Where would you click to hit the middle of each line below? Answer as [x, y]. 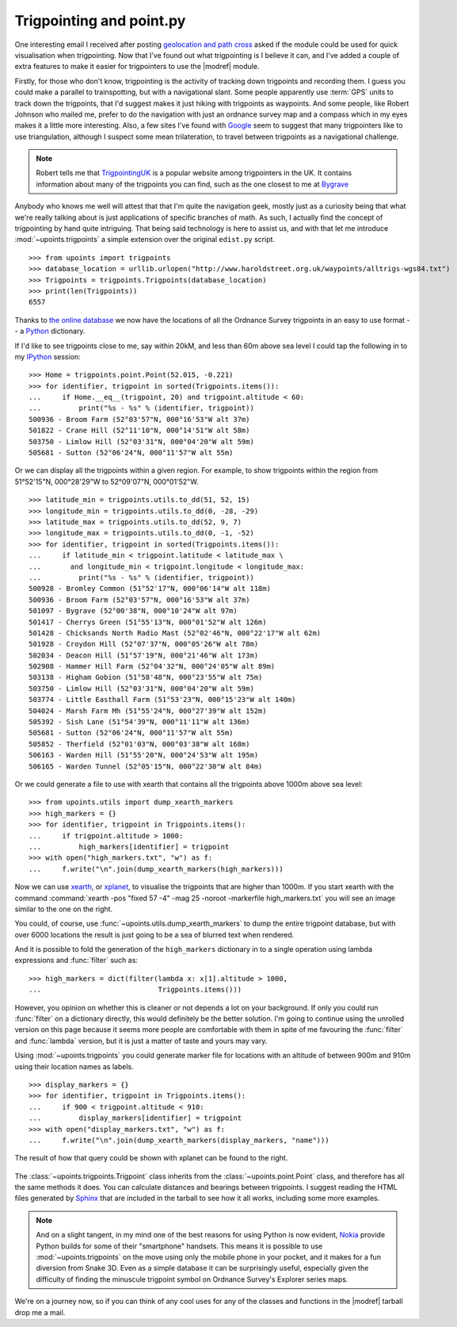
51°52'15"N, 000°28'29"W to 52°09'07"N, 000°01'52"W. [107, 481]
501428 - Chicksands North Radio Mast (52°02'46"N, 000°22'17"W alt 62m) [175, 633]
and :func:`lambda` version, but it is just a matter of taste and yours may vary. [141, 1041]
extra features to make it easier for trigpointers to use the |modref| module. [137, 67]
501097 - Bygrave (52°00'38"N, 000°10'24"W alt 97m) [133, 611]
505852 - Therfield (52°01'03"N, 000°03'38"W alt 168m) [139, 744]
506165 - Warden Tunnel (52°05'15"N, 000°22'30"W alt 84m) [146, 766]
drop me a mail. [40, 1312]
